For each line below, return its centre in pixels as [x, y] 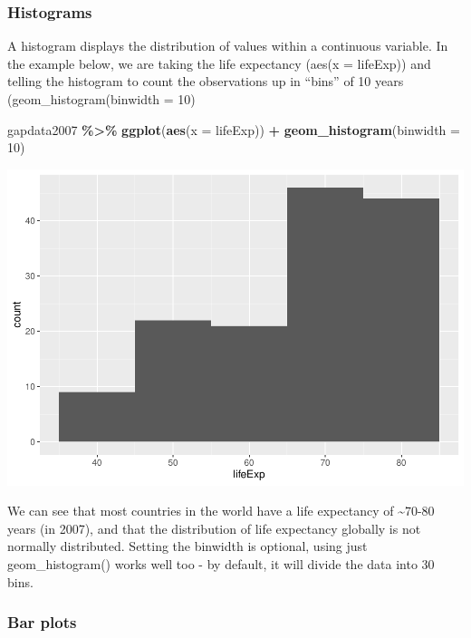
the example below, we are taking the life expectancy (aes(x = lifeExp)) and [219, 63]
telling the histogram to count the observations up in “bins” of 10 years [206, 81]
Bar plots [42, 622]
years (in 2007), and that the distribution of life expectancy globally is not [214, 528]
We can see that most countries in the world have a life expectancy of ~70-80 [221, 511]
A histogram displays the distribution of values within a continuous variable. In [228, 46]
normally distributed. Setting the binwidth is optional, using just [187, 546]
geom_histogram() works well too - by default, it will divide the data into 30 [221, 564]
